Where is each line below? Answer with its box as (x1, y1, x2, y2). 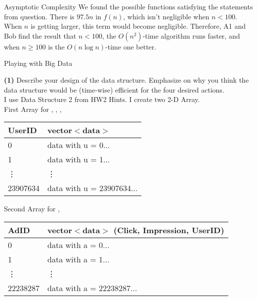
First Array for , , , (4, 103, 62, 114)
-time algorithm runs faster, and (142, 30, 240, 41)
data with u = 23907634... (47, 182, 138, 194)
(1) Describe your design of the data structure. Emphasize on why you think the (4, 74, 249, 85)
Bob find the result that (4, 30, 77, 41)
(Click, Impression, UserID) (113, 224, 224, 236)
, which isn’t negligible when (123, 11, 210, 21)
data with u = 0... (47, 139, 110, 151)
